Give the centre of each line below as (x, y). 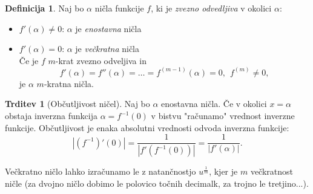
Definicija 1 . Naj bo (44, 8)
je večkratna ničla (107, 49)
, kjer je (223, 171)
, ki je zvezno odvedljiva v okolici (211, 8)
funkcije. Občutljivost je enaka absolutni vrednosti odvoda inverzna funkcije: (147, 127)
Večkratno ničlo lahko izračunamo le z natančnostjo (100, 171)
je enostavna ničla (108, 28)
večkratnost (272, 171)
